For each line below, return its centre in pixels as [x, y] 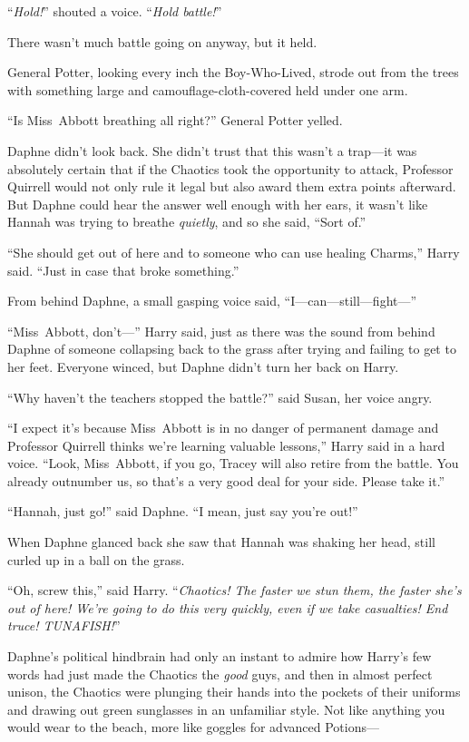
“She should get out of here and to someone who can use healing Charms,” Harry [234, 252]
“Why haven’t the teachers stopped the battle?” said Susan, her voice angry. [220, 397]
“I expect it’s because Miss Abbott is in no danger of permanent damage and [223, 428]
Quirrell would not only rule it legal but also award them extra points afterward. [232, 186]
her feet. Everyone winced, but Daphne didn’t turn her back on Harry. [203, 366]
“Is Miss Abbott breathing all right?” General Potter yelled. [175, 120]
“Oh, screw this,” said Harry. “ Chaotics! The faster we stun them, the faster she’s [234, 590]
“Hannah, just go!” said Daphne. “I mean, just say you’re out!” [183, 511]
